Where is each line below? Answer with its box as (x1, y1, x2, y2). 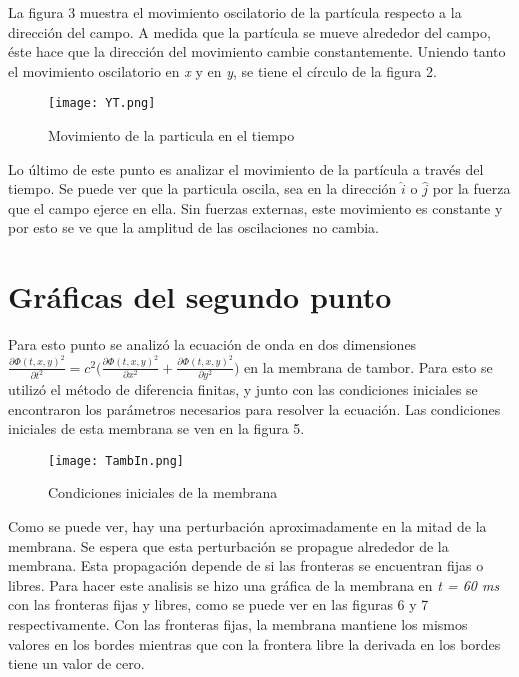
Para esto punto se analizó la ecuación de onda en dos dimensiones (8, 334, 417, 355)
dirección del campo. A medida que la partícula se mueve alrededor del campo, (8, 21, 491, 42)
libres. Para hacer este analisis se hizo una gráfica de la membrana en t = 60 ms (8, 574, 500, 595)
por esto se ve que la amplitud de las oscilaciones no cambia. (8, 217, 379, 238)
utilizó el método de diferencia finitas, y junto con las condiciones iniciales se (8, 378, 478, 399)
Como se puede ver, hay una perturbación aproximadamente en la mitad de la (8, 515, 487, 536)
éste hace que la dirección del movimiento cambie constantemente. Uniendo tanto (8, 41, 506, 62)
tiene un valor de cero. (8, 653, 145, 674)
